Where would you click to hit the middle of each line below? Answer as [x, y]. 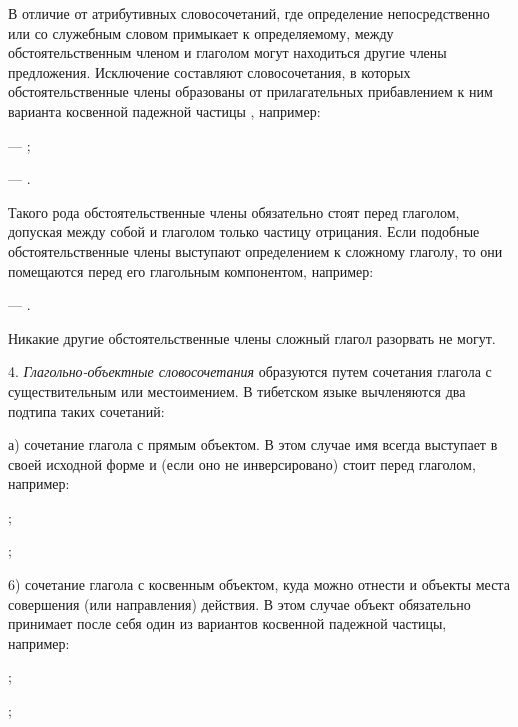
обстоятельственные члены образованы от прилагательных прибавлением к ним [250, 91]
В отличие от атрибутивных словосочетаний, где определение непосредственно [249, 13]
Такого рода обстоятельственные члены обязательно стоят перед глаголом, [234, 211]
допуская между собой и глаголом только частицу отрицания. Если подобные [244, 231]
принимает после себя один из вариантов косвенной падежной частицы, [227, 623]
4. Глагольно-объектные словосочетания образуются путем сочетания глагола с [250, 371]
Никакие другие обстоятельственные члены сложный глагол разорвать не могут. [252, 337]
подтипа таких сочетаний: [86, 410]
